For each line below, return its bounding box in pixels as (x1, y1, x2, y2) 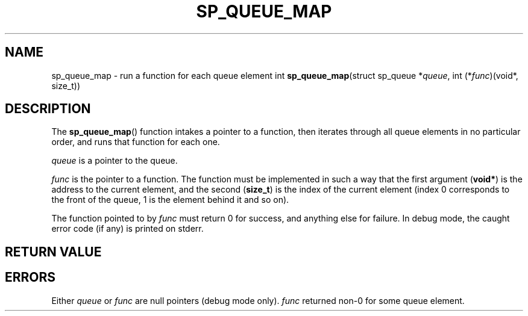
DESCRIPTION (5, 101, 91, 117)
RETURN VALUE (5, 244, 102, 259)
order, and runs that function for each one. (51, 137, 220, 147)
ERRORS (5, 270, 56, 285)
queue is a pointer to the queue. (51, 155, 178, 166)
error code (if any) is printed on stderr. (51, 223, 204, 234)
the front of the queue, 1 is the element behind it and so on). (51, 194, 289, 205)
